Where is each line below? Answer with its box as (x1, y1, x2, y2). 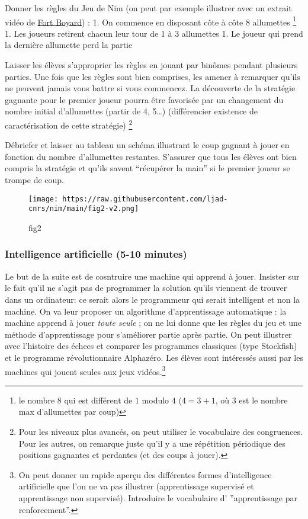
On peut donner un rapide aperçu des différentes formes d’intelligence (18, 468, 272, 480)
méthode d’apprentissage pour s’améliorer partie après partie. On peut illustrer (5, 328, 292, 340)
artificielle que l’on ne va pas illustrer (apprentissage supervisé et (18, 480, 254, 492)
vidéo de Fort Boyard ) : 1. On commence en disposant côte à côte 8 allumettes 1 (5, 14, 297, 28)
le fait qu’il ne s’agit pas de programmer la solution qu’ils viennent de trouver (5, 281, 287, 294)
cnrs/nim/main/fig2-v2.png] (28, 204, 139, 213)
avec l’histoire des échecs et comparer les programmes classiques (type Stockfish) (5, 339, 297, 352)
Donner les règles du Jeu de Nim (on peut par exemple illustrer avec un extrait (5, 2, 292, 14)
